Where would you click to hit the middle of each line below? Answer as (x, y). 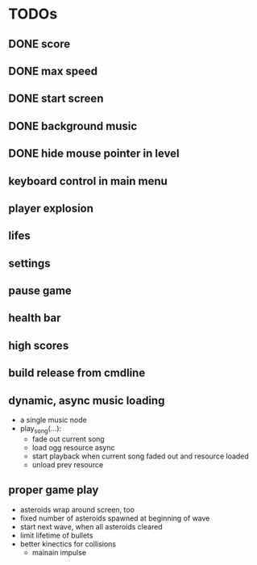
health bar (35, 318)
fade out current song (68, 439)
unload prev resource (68, 464)
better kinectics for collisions (68, 544)
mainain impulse (59, 552)
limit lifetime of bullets (56, 535)
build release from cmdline (77, 373)
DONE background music (73, 126)
